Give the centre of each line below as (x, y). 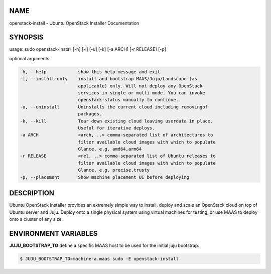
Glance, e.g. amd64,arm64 (110, 149)
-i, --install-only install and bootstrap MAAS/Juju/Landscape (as (109, 79)
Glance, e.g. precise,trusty (114, 170)
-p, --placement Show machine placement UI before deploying (105, 177)
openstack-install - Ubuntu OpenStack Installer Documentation (74, 23)
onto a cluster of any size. (36, 219)
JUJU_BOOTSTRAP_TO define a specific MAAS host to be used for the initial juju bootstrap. (104, 245)
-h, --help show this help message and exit (90, 72)
